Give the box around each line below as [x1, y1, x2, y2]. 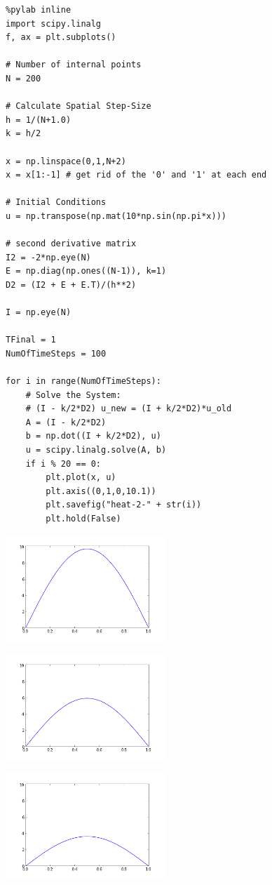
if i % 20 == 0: [25, 458, 102, 469]
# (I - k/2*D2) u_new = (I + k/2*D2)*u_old [25, 404, 232, 414]
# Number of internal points [6, 60, 142, 70]
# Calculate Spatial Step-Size [6, 101, 151, 112]
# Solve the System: [25, 390, 121, 400]
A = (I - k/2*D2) [25, 417, 107, 427]
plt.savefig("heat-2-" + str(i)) [46, 500, 202, 510]
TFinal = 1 [6, 335, 56, 345]
